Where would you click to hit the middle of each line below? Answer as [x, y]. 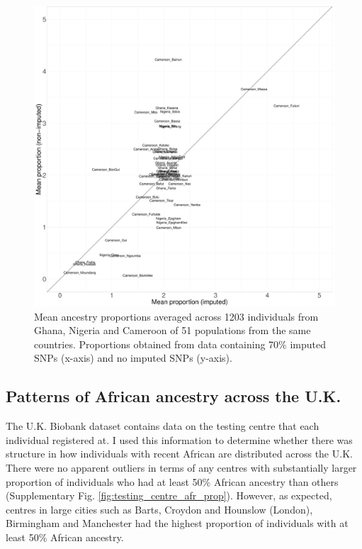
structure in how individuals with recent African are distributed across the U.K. [179, 454]
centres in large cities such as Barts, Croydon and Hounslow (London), [159, 509]
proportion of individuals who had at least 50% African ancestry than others [172, 481]
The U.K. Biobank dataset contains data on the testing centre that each [163, 426]
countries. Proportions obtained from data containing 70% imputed [180, 344]
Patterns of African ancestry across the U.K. [174, 396]
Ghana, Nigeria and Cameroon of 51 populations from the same [172, 330]
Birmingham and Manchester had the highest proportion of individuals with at [177, 523]
